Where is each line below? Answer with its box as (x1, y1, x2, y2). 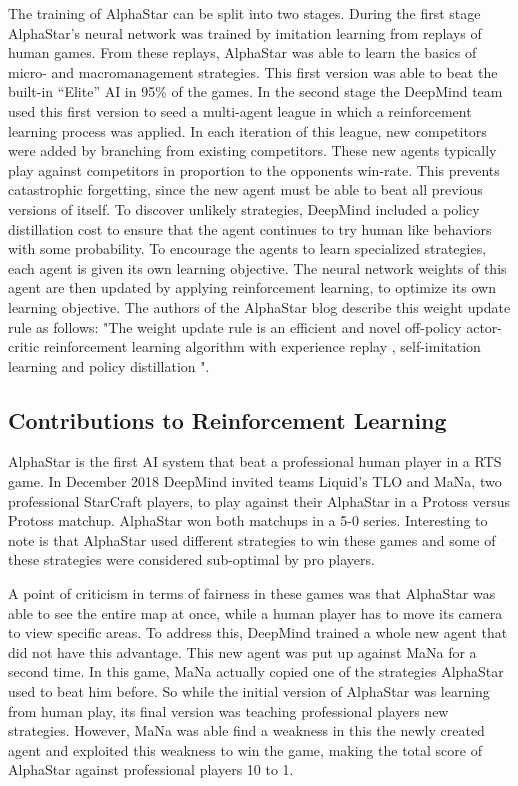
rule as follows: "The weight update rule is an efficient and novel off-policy (8, 316, 462, 337)
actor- (466, 316, 502, 337)
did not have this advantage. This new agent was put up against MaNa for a (8, 641, 477, 662)
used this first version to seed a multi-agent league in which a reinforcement (8, 100, 472, 121)
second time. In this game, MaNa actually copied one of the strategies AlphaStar (8, 661, 504, 682)
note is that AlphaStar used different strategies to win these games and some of (8, 529, 496, 550)
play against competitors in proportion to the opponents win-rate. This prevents (8, 159, 500, 180)
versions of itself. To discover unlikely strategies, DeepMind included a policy (8, 198, 480, 219)
